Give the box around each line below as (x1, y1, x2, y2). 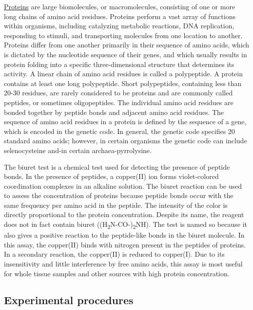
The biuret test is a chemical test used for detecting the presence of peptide (4, 161, 230, 172)
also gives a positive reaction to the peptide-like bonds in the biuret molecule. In (4, 230, 245, 240)
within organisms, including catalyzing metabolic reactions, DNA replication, (4, 21, 234, 31)
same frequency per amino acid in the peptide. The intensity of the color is (4, 199, 228, 210)
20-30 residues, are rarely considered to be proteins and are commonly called (4, 88, 233, 98)
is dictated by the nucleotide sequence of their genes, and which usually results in (4, 49, 247, 59)
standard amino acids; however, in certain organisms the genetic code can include (4, 135, 247, 146)
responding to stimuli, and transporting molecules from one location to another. (4, 30, 243, 40)
